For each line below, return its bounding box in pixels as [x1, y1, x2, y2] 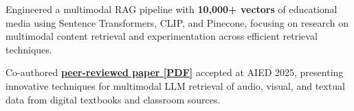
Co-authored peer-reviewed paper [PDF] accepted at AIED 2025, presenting [5, 65, 344, 79]
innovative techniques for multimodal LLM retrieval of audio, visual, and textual [5, 78, 345, 92]
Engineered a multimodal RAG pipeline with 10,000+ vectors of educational [5, 2, 338, 16]
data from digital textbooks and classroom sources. [5, 92, 221, 106]
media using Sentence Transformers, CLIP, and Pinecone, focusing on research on [5, 15, 349, 29]
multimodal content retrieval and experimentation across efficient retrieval [5, 29, 318, 43]
